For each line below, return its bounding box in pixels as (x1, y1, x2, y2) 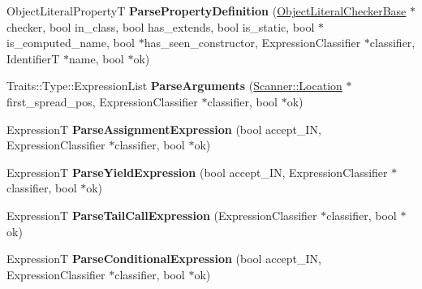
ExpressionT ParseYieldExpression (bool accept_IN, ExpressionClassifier (6, 163, 388, 180)
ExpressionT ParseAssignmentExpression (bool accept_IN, (6, 120, 321, 137)
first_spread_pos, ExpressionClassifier (6, 93, 198, 110)
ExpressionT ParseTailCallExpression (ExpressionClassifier (6, 206, 317, 223)
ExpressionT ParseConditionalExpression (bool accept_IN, (6, 250, 321, 267)
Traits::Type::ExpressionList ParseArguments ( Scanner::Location (6, 77, 342, 94)
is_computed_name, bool (6, 34, 135, 51)
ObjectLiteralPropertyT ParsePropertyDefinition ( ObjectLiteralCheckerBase (6, 2, 407, 19)
